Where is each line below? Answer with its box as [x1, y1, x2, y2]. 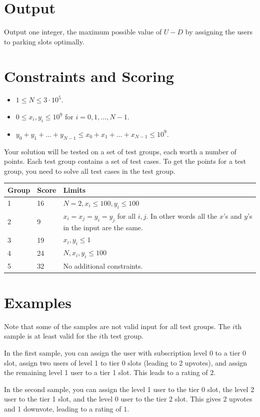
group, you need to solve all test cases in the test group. [4, 165, 175, 176]
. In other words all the [146, 210, 217, 221]
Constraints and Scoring [4, 65, 174, 86]
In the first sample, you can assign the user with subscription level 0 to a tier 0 [4, 347, 246, 358]
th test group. [101, 331, 144, 341]
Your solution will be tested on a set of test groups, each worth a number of [4, 146, 236, 156]
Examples [4, 292, 71, 312]
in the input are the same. [63, 222, 143, 232]
